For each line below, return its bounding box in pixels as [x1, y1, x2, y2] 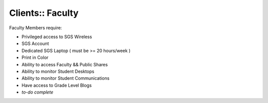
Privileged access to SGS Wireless [21, 34, 92, 40]
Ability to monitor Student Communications [21, 75, 110, 81]
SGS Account [21, 41, 49, 47]
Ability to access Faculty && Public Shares [21, 61, 108, 67]
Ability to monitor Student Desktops [21, 68, 94, 74]
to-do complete [21, 89, 54, 95]
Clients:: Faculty [9, 7, 79, 18]
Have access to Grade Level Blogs [21, 82, 92, 88]
